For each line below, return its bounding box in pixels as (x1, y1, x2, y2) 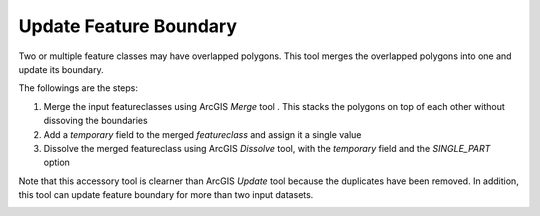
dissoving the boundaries (43, 115, 149, 127)
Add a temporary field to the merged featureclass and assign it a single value (43, 128, 362, 140)
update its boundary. (18, 63, 104, 75)
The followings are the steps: (18, 82, 139, 94)
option (43, 156, 70, 169)
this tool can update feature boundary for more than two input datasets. (18, 189, 314, 201)
